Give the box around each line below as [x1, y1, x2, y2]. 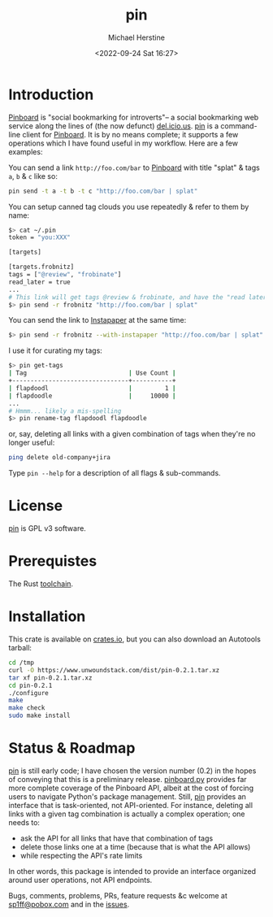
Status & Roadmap [8, 739, 136, 758]
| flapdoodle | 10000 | [8, 392, 176, 400]
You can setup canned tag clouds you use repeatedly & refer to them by [8, 202, 249, 211]
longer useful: [8, 437, 55, 448]
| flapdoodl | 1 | [8, 384, 176, 392]
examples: [8, 146, 43, 156]
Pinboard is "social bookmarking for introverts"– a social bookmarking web [8, 112, 259, 122]
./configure [8, 689, 49, 697]
